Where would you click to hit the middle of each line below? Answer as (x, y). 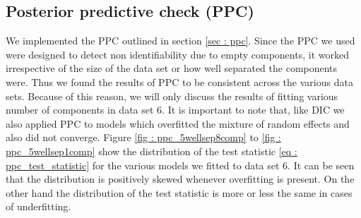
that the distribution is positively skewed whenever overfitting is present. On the (180, 179)
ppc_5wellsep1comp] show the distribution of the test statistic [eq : (152, 151)
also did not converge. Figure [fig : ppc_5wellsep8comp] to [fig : (143, 137)
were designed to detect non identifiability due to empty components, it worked (177, 54)
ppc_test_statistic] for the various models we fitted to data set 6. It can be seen (180, 165)
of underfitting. (39, 206)
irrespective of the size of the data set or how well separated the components (172, 68)
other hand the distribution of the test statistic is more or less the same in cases (179, 192)
